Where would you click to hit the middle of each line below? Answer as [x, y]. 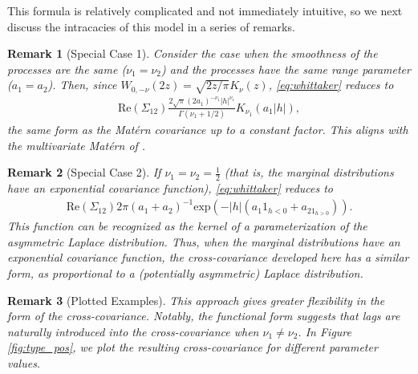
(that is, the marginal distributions [309, 172]
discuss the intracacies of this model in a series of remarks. [151, 26]
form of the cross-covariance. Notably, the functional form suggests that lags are [204, 316]
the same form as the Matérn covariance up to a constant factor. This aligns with [208, 130]
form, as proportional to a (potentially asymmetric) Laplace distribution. [185, 273]
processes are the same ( [67, 69]
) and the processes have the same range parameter [286, 69]
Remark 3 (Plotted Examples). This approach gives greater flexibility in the [196, 300]
